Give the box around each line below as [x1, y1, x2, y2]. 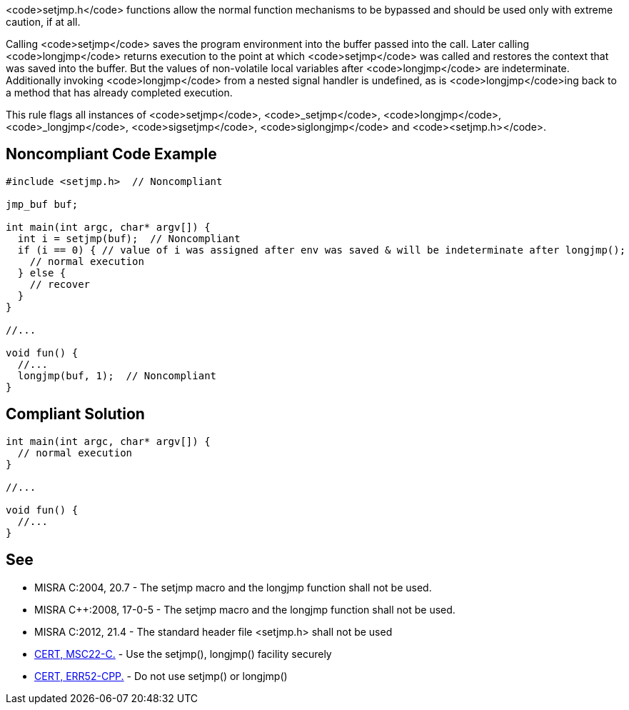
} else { [17, 266, 66, 279]
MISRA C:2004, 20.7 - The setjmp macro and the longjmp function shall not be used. [34, 581, 432, 594]
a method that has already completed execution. [6, 86, 233, 99]
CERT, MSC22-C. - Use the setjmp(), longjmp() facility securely [34, 647, 332, 660]
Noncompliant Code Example [6, 145, 217, 164]
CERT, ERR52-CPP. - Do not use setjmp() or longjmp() [34, 669, 288, 682]
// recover [29, 278, 91, 290]
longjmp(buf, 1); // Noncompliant [17, 369, 217, 381]
